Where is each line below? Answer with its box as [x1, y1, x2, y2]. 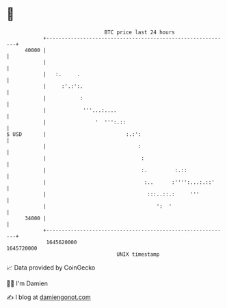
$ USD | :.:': [6, 130, 142, 138]
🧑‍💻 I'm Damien [6, 279, 49, 287]
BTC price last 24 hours [104, 29, 175, 36]
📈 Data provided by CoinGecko [6, 263, 96, 272]
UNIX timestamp [116, 250, 160, 258]
